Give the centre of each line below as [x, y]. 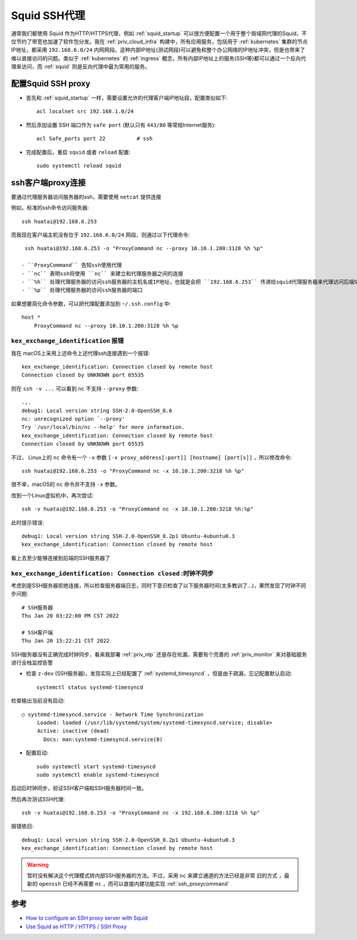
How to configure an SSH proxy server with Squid [87, 918]
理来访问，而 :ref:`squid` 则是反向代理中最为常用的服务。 [81, 67]
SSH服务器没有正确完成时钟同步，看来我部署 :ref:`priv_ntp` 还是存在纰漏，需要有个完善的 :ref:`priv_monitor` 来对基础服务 [159, 654]
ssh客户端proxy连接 [48, 183]
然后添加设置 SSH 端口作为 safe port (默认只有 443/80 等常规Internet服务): [121, 124]
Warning [38, 864]
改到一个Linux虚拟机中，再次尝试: [52, 495]
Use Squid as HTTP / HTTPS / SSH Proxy [76, 926]
